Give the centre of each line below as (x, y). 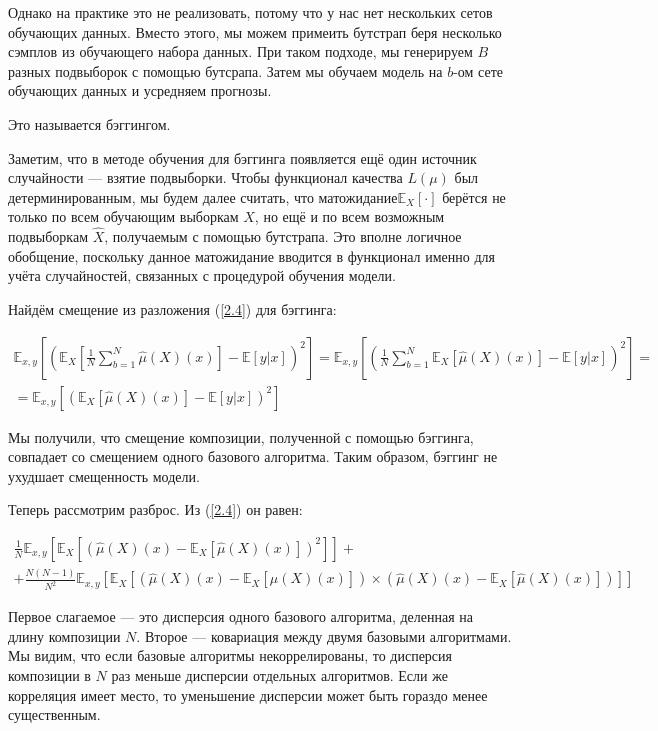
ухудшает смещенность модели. (104, 475)
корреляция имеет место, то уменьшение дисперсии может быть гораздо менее (248, 694)
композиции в (49, 675)
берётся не (474, 196)
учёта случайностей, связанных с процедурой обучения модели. (202, 275)
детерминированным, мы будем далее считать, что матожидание (203, 196)
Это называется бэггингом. (89, 123)
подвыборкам (48, 236)
